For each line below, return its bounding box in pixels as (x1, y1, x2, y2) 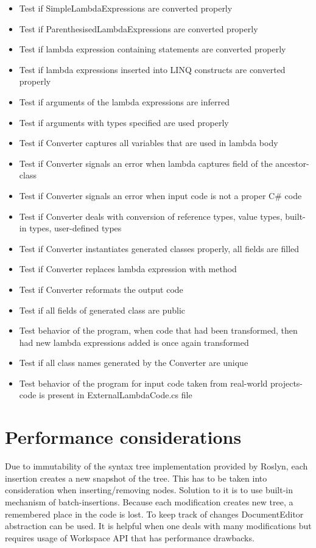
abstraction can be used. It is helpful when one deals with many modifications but (5, 519, 312, 532)
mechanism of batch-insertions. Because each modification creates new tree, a (5, 495, 293, 508)
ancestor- (275, 156, 309, 169)
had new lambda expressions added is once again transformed (19, 335, 249, 348)
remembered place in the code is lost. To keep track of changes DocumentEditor (5, 507, 304, 520)
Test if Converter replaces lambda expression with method (19, 262, 237, 275)
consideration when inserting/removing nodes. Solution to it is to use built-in (5, 483, 293, 496)
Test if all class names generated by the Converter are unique (19, 356, 248, 369)
